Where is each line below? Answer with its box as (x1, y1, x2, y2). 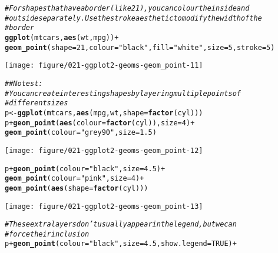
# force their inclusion (5, 229, 90, 238)
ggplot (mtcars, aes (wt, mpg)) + (5, 33, 119, 42)
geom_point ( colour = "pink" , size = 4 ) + (5, 174, 144, 183)
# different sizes (5, 99, 68, 108)
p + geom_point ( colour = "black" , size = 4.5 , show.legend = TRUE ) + (5, 239, 237, 248)
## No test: (5, 79, 43, 88)
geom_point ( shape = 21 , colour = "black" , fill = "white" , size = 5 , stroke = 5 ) (5, 43, 275, 52)
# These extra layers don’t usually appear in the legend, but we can (5, 220, 237, 229)
